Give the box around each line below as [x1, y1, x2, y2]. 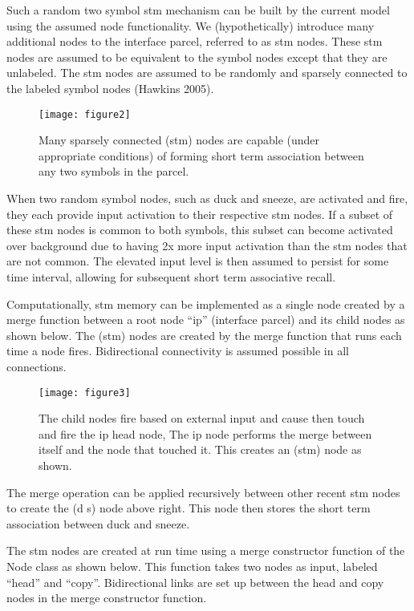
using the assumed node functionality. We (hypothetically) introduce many [6, 17, 375, 34]
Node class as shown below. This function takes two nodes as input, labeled [6, 557, 378, 574]
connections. [6, 358, 67, 374]
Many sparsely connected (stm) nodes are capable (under [39, 132, 320, 148]
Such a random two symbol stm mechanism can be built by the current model [6, 2, 390, 18]
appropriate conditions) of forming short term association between [39, 147, 364, 164]
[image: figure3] [39, 386, 131, 399]
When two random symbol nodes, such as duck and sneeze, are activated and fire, [6, 190, 408, 206]
